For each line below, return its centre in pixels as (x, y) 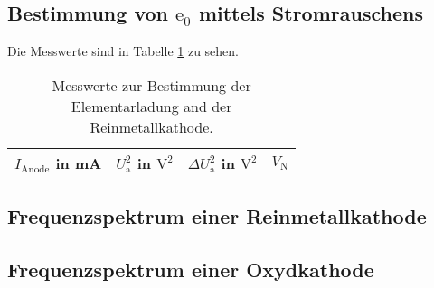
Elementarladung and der (151, 106)
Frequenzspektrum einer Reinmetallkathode (217, 216)
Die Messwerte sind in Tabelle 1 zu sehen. (123, 51)
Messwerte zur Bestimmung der (151, 85)
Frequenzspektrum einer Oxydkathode (191, 269)
